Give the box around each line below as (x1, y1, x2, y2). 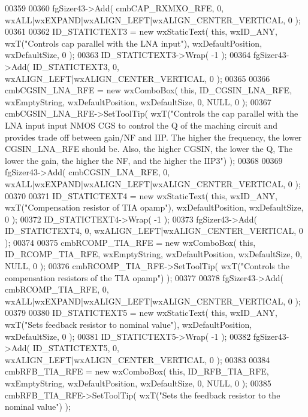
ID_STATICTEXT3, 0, (32, 60, 119, 72)
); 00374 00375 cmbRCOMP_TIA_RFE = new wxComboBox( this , (5, 236, 256, 248)
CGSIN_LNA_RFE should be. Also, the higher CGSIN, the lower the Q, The (5, 142, 292, 155)
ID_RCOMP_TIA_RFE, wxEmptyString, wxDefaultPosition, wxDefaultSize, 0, (5, 248, 303, 260)
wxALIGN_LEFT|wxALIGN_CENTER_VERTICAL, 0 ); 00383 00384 (5, 353, 270, 366)
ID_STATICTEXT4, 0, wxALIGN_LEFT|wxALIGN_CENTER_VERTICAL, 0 (5, 224, 303, 237)
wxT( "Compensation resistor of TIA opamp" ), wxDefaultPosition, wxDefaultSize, (5, 201, 304, 214)
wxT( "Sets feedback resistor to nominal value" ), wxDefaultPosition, (5, 318, 252, 331)
